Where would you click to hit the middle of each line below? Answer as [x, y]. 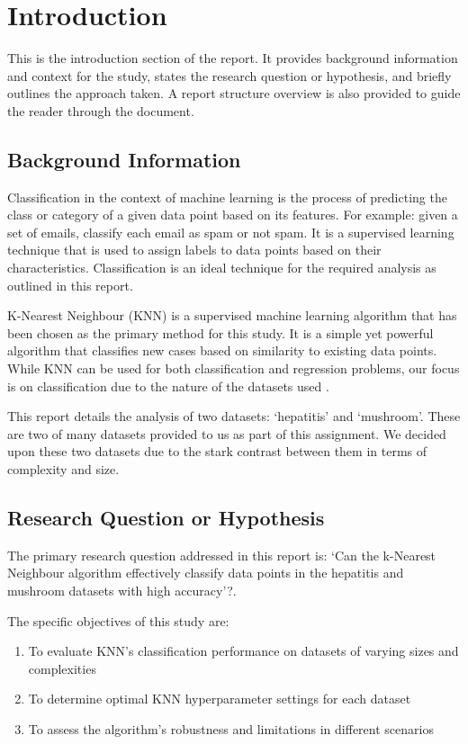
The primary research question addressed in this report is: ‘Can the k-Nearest [222, 555]
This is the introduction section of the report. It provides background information [233, 58]
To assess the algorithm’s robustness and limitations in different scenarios [231, 728]
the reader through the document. [101, 110]
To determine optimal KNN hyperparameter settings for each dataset [220, 699]
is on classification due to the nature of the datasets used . [168, 385]
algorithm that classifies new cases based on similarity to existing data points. [222, 350]
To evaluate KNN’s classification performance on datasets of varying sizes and [243, 651]
